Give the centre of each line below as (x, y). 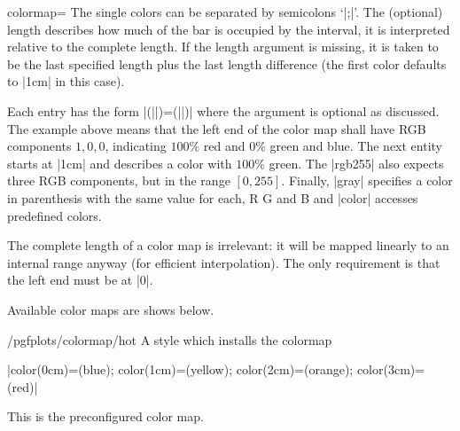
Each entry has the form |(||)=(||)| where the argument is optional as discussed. (223, 110)
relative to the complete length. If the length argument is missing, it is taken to (223, 47)
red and (224, 146)
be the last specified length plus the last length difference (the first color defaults (227, 63)
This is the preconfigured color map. (105, 416)
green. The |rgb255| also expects (356, 163)
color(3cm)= (391, 369)
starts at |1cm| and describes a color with (120, 163)
